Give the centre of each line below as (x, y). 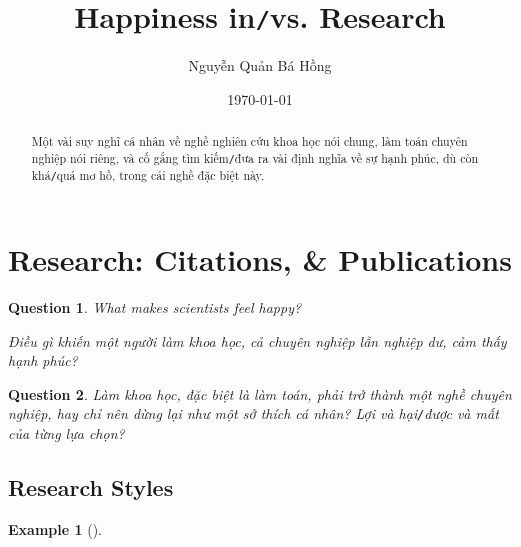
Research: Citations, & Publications (260, 259)
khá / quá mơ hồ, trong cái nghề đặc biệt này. (148, 175)
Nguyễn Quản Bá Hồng (260, 65)
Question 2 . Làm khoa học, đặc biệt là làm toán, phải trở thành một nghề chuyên (260, 393)
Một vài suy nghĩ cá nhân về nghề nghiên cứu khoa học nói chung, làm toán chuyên (249, 141)
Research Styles (91, 487)
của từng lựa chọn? (66, 433)
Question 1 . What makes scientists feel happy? (155, 307)
